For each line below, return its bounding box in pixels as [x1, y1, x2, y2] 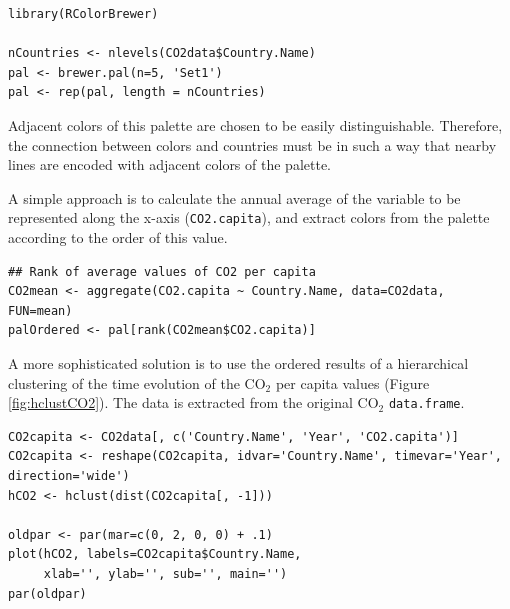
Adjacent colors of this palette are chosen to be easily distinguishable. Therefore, [8, 114, 503, 135]
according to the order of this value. [8, 227, 228, 247]
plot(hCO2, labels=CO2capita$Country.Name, [8, 547, 302, 562]
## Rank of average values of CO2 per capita [8, 264, 316, 279]
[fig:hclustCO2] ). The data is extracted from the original [8, 392, 353, 413]
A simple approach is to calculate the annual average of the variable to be [8, 187, 461, 208]
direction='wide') [8, 469, 130, 483]
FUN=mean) [8, 303, 73, 318]
